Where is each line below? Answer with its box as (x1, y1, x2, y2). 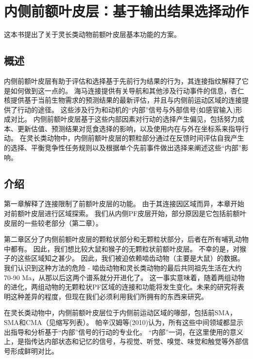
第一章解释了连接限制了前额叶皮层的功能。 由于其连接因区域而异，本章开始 (4, 198, 244, 209)
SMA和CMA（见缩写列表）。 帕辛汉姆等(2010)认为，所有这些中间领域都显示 (4, 317, 244, 327)
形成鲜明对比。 (10, 345, 58, 356)
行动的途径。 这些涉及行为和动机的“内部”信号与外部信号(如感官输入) (17, 104, 236, 114)
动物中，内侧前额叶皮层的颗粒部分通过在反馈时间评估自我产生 (47, 133, 244, 143)
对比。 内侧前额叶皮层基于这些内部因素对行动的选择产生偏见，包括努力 (10, 114, 237, 124)
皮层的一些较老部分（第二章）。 (4, 217, 102, 228)
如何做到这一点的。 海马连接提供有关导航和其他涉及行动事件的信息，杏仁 (10, 85, 244, 95)
